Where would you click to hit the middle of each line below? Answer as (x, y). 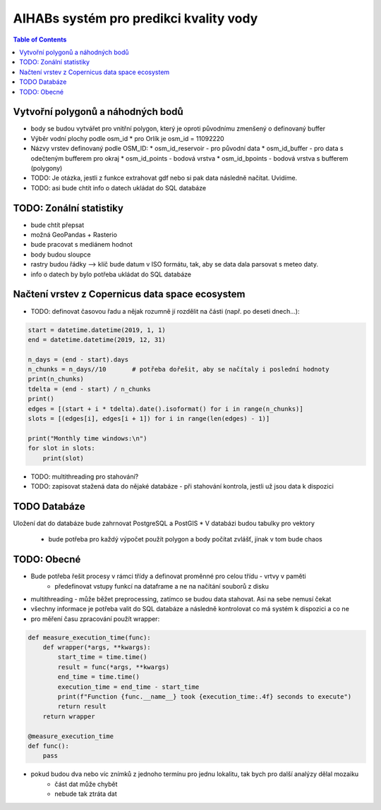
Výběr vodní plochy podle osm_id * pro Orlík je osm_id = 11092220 (128, 138)
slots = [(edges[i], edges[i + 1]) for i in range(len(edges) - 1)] (149, 419)
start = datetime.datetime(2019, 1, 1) (97, 330)
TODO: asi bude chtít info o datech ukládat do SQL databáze (119, 188)
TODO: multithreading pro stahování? (85, 477)
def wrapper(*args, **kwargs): (97, 648)
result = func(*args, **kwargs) (113, 667)
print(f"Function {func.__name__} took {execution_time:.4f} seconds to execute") (205, 697)
